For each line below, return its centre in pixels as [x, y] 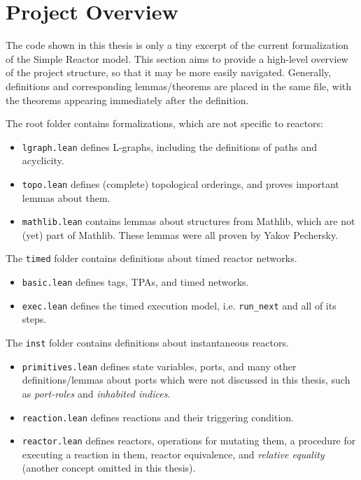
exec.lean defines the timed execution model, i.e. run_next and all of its [179, 305]
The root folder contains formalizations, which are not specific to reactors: [164, 123]
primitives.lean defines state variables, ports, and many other [159, 366]
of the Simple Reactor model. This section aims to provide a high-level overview [177, 58]
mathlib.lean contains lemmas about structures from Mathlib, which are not [189, 221]
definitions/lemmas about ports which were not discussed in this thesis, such [186, 380]
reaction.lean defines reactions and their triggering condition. [158, 417]
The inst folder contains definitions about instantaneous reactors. [147, 342]
